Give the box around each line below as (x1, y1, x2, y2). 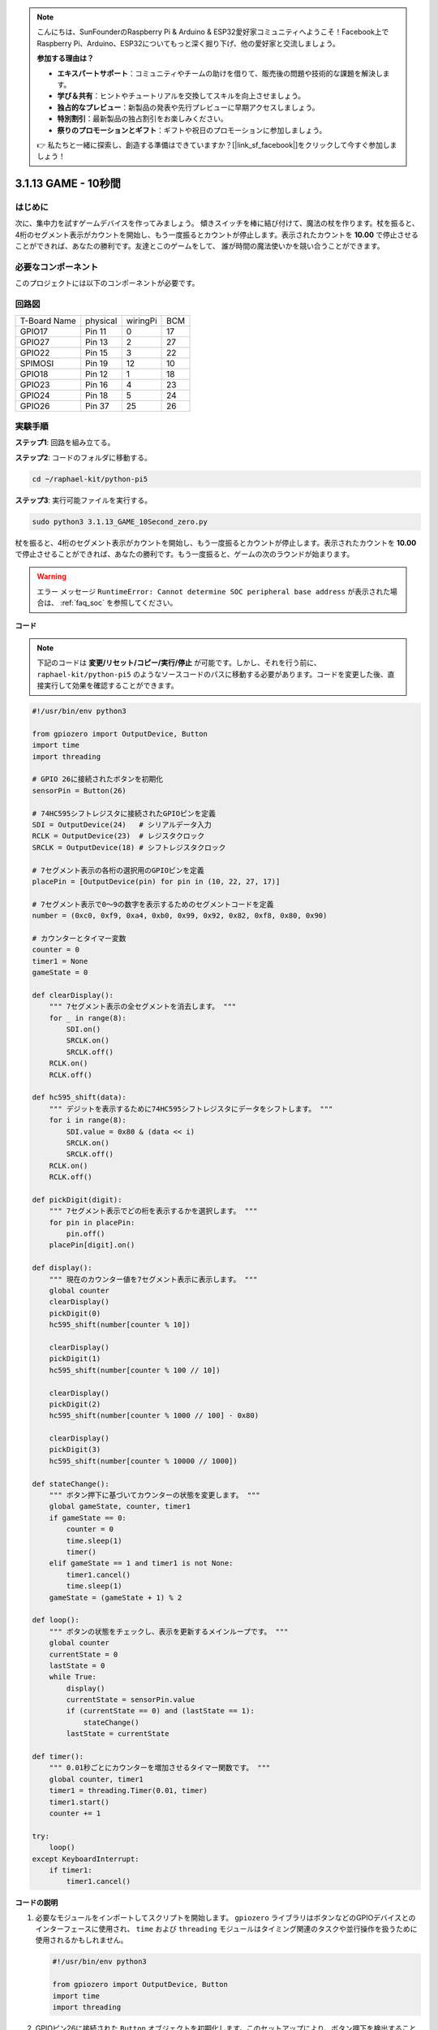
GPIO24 (19, 390, 50, 401)
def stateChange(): (32, 1479, 109, 1488)
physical (85, 315, 118, 326)
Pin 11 (85, 326, 107, 337)
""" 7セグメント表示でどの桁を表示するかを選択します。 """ (49, 1207, 258, 1216)
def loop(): (32, 1616, 80, 1625)
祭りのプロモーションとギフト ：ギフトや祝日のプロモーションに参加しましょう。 (57, 125, 327, 135)
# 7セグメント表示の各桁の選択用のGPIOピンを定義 (32, 866, 204, 875)
